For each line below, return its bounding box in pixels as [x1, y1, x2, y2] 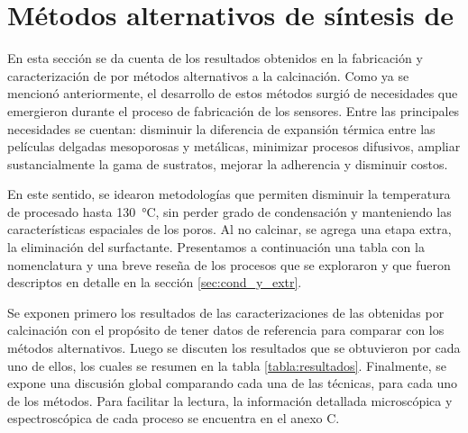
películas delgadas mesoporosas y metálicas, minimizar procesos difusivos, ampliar [7, 137, 461, 156]
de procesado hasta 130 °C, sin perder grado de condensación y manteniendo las [7, 202, 452, 221]
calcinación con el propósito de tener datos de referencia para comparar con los [7, 320, 445, 339]
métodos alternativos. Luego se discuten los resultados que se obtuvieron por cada [7, 338, 461, 357]
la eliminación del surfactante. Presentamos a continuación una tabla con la [7, 238, 425, 257]
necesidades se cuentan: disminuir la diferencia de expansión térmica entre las [7, 119, 436, 138]
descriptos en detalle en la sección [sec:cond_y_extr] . [7, 273, 302, 292]
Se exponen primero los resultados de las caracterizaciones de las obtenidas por [7, 302, 445, 321]
